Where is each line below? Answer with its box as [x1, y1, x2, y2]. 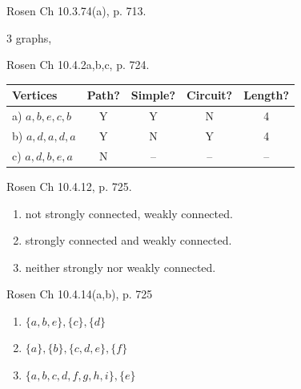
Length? [243, 87, 290, 103]
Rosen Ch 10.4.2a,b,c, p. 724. [6, 56, 150, 73]
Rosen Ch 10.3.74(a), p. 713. [6, 2, 146, 18]
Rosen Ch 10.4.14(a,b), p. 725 [6, 286, 153, 302]
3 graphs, [6, 29, 52, 46]
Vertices [12, 87, 58, 103]
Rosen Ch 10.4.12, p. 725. [6, 177, 132, 194]
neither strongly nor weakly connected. [25, 258, 216, 275]
